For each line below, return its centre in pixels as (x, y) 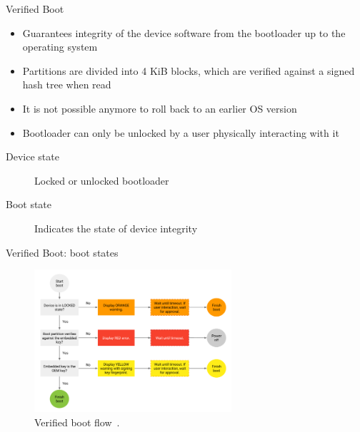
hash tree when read (67, 84)
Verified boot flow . (77, 422)
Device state (32, 156)
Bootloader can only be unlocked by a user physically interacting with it (181, 132)
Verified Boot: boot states (62, 252)
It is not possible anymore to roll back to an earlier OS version (160, 108)
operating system (60, 47)
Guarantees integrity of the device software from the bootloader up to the (184, 32)
